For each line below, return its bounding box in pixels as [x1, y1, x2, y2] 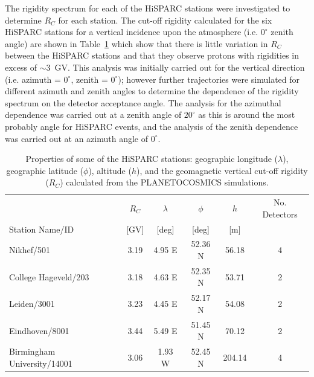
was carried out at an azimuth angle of [5, 132, 148, 144]
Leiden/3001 [9, 297, 55, 310]
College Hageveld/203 [9, 270, 89, 283]
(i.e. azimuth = [5, 72, 61, 85]
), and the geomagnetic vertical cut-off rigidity [136, 164, 308, 176]
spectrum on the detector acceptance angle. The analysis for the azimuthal [5, 96, 281, 109]
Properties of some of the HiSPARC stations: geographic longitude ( [25, 152, 278, 165]
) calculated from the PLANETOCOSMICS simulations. [60, 176, 269, 188]
